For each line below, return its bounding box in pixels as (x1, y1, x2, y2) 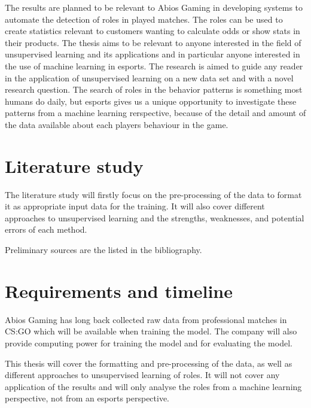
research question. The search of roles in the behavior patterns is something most (5, 83, 303, 96)
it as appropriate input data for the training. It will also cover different (5, 200, 265, 212)
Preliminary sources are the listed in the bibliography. (5, 243, 202, 256)
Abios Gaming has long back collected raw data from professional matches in (5, 313, 287, 325)
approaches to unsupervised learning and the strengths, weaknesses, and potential (5, 211, 304, 224)
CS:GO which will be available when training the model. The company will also (5, 325, 297, 337)
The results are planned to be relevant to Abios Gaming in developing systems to (5, 1, 303, 13)
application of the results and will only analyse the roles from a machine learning (5, 380, 302, 392)
